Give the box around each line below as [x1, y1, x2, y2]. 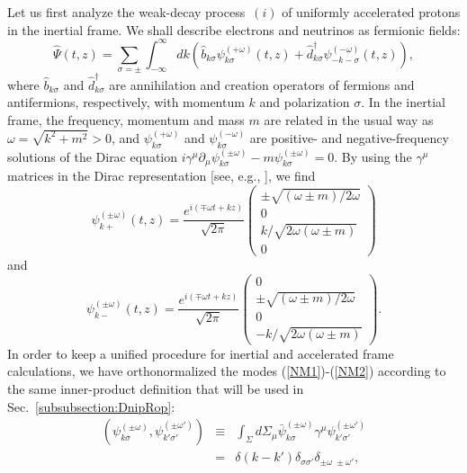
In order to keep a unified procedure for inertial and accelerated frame [7, 344, 394, 362]
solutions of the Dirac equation [7, 147, 178, 165]
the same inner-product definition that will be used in [7, 379, 304, 398]
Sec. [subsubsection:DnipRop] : [7, 397, 175, 415]
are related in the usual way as [264, 110, 434, 129]
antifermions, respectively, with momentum [7, 93, 245, 112]
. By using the [334, 147, 412, 165]
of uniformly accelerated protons [282, 3, 461, 21]
